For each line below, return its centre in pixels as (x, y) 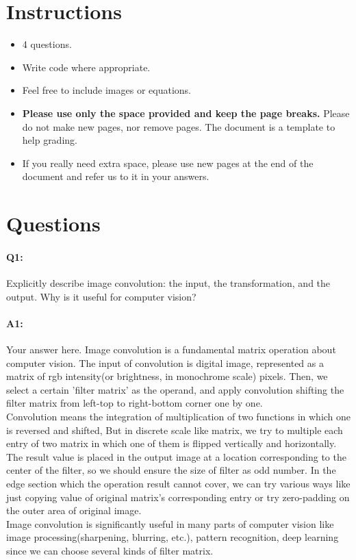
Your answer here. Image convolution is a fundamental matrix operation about (171, 349)
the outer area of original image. (74, 510)
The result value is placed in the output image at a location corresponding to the (176, 456)
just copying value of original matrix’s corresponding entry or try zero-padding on (178, 497)
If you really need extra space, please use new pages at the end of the (168, 163)
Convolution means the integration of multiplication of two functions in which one (179, 416)
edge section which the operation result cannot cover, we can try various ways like (178, 483)
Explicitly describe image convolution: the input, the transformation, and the (168, 283)
